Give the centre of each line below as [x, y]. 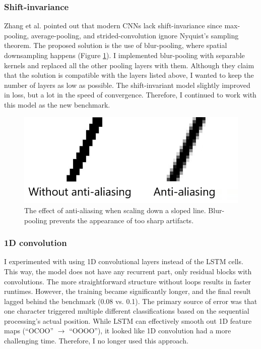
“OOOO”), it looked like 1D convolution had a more [150, 331]
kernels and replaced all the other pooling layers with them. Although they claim [129, 65]
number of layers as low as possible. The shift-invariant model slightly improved [127, 85]
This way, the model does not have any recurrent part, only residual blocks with [128, 271]
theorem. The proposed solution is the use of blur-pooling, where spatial [116, 45]
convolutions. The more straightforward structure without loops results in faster [128, 281]
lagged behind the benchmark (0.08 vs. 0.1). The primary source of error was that [131, 301]
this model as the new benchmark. [57, 104]
